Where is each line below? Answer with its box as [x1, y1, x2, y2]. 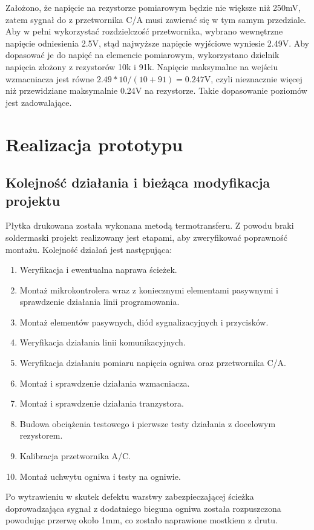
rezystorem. [19, 429, 63, 442]
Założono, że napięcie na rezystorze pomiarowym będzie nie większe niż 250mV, [5, 1, 301, 13]
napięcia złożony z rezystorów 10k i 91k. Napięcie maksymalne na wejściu [5, 60, 278, 73]
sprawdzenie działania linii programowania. [19, 295, 180, 308]
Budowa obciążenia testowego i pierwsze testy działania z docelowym [19, 417, 276, 430]
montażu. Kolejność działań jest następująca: [5, 243, 172, 255]
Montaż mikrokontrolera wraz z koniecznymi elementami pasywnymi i [19, 283, 278, 296]
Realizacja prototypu [5, 131, 183, 156]
